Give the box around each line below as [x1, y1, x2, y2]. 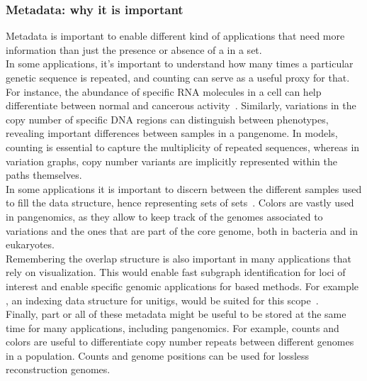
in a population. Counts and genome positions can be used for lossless [6, 348, 310, 363]
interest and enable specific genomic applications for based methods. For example [6, 278, 359, 293]
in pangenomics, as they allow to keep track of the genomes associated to [6, 209, 323, 223]
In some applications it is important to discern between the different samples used [6, 181, 362, 196]
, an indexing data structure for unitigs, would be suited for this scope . [6, 292, 319, 307]
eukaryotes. [6, 237, 55, 252]
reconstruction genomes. [6, 362, 111, 377]
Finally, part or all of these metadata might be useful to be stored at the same [6, 307, 346, 321]
